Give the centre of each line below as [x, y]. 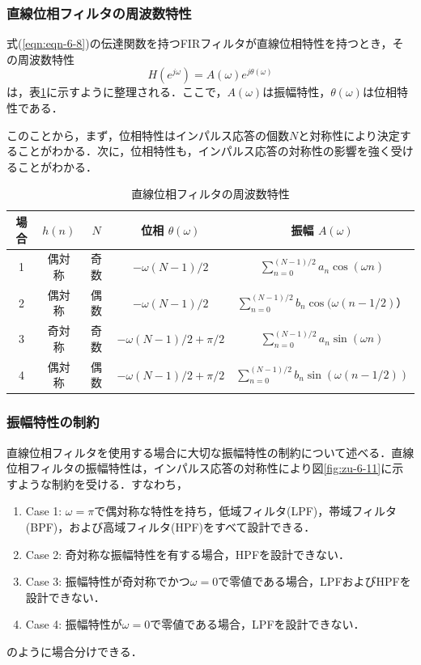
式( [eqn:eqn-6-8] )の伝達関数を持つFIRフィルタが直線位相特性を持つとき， [200, 43]
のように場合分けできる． [74, 651]
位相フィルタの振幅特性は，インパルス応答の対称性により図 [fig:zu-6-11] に [200, 468]
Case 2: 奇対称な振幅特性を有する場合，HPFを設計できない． [188, 554]
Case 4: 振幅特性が [74, 624]
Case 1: [44, 511]
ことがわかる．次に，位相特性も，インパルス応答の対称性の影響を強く [204, 151]
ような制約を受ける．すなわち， [102, 483]
